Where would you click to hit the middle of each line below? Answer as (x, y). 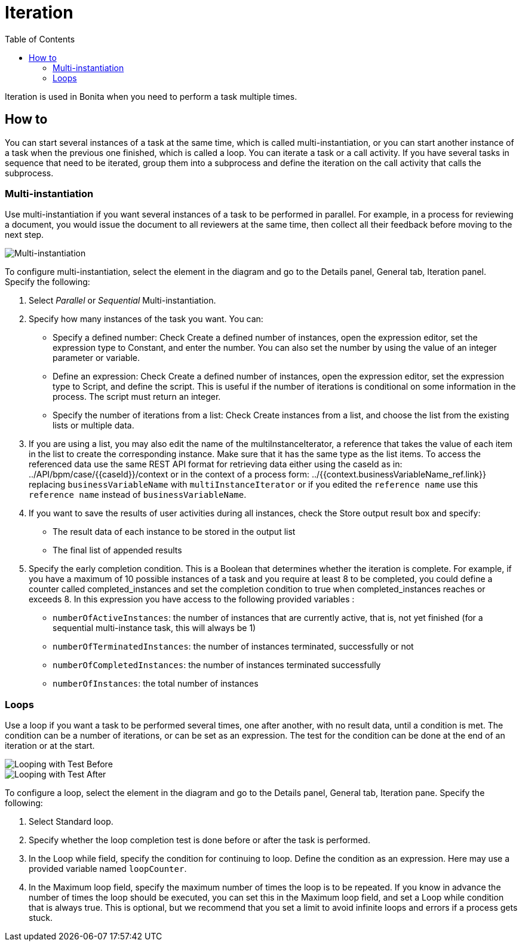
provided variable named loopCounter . (108, 869)
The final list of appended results (117, 550)
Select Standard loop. (71, 822)
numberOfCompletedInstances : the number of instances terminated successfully (217, 665)
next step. (24, 235)
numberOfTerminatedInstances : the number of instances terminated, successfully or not (233, 647)
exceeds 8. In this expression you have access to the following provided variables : (192, 599)
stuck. (41, 918)
